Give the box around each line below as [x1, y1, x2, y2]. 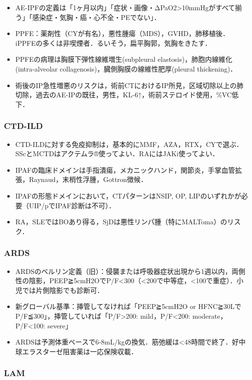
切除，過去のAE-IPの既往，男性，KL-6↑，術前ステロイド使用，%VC [15, 90, 232, 100]
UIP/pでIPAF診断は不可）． [29, 200, 116, 210]
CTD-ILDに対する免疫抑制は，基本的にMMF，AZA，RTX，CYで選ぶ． [15, 139, 243, 149]
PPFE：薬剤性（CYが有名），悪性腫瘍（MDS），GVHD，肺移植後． [15, 28, 230, 38]
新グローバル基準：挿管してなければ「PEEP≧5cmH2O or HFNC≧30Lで [15, 301, 241, 311]
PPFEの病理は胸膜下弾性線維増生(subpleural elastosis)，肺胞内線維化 [15, 54, 233, 64]
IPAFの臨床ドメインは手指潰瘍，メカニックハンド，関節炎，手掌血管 [15, 164, 235, 175]
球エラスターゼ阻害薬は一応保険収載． [15, 346, 138, 356]
